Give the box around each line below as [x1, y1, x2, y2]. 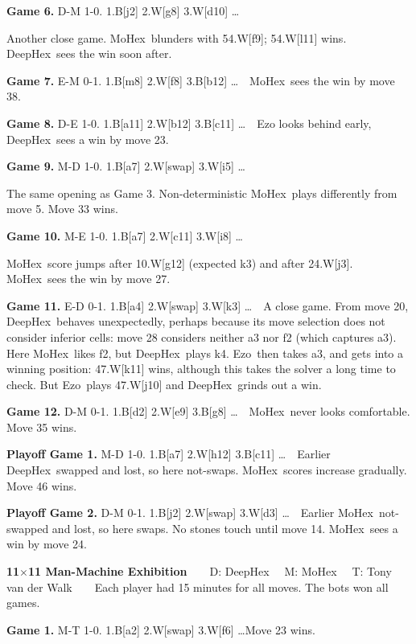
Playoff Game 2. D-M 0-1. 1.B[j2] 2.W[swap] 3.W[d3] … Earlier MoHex [6, 504, 373, 521]
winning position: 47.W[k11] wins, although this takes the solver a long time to [6, 360, 396, 377]
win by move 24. [6, 535, 87, 552]
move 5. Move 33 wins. [6, 200, 118, 217]
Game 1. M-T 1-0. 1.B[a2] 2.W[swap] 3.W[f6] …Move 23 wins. [6, 621, 315, 638]
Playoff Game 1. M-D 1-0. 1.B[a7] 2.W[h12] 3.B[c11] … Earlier [6, 445, 331, 462]
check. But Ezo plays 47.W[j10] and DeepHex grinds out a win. [6, 375, 322, 392]
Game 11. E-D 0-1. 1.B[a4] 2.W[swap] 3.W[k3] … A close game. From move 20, [6, 297, 409, 314]
